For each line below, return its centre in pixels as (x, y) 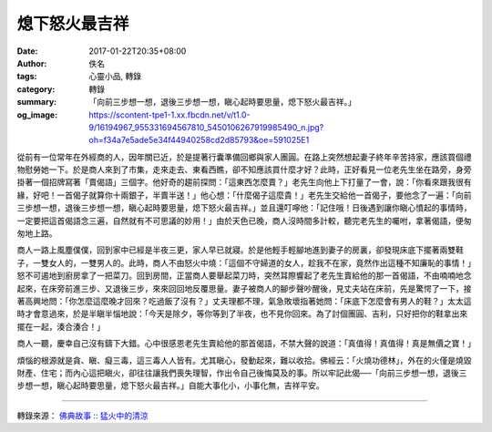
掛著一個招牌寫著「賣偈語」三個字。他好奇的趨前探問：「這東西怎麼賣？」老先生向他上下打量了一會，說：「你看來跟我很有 (244, 182)
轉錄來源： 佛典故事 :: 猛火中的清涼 (82, 416)
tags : (27, 77)
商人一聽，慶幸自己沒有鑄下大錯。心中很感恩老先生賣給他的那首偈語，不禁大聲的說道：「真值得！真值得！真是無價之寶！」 (246, 344)
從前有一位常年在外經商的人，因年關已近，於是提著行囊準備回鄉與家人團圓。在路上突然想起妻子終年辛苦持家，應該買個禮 (244, 157)
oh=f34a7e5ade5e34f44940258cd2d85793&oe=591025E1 (199, 140)
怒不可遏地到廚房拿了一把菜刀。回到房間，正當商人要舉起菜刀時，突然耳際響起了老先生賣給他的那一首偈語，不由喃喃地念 (244, 276)
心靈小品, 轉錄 (115, 77)
